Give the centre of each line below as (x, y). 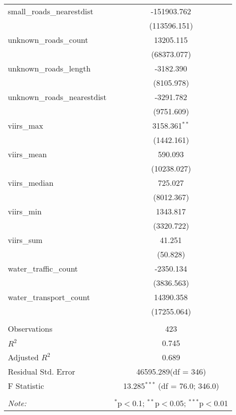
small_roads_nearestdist (51, 11)
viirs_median (31, 183)
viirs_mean (28, 154)
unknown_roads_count (48, 40)
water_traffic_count (43, 268)
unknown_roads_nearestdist (57, 97)
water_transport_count (49, 297)
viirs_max (26, 125)
